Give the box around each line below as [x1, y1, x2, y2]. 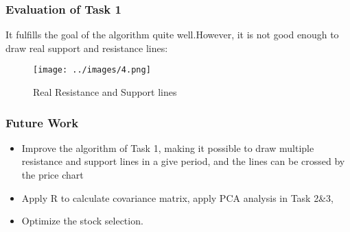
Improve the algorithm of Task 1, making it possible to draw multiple [21, 140, 314, 155]
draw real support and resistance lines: [5, 40, 168, 55]
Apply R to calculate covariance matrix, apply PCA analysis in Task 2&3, [21, 190, 334, 205]
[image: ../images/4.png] [33, 65, 151, 75]
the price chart [21, 168, 84, 182]
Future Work [5, 114, 79, 131]
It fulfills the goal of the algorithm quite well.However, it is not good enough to [5, 27, 339, 42]
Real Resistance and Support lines [33, 85, 177, 99]
